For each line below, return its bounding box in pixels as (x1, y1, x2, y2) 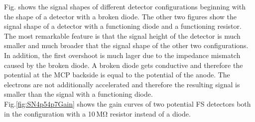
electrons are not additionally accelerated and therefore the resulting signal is (4, 79, 240, 89)
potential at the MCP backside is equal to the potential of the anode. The (4, 69, 230, 80)
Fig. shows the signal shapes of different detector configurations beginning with (4, 1, 246, 11)
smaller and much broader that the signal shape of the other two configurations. (4, 40, 249, 51)
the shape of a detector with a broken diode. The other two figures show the (4, 11, 237, 21)
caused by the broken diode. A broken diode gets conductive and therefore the (4, 60, 243, 70)
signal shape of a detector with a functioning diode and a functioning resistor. (4, 21, 242, 31)
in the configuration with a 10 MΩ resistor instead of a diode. (4, 108, 191, 119)
